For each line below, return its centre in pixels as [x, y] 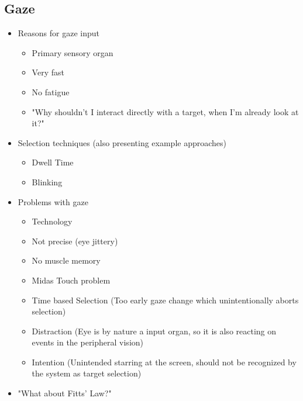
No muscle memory [66, 260]
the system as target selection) [87, 373]
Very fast [48, 72]
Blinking [47, 182]
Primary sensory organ [73, 52]
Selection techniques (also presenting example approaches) [122, 142]
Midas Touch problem [71, 280]
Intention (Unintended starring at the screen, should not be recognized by [164, 362]
